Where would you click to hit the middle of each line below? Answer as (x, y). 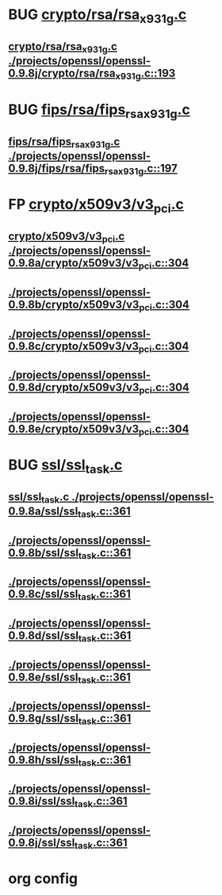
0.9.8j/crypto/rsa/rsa (62, 73)
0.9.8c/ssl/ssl (43, 594)
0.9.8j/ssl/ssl (42, 842)
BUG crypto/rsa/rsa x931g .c (98, 16)
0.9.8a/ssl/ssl (43, 512)
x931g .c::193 (145, 75)
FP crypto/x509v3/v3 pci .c (96, 206)
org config (43, 879)
